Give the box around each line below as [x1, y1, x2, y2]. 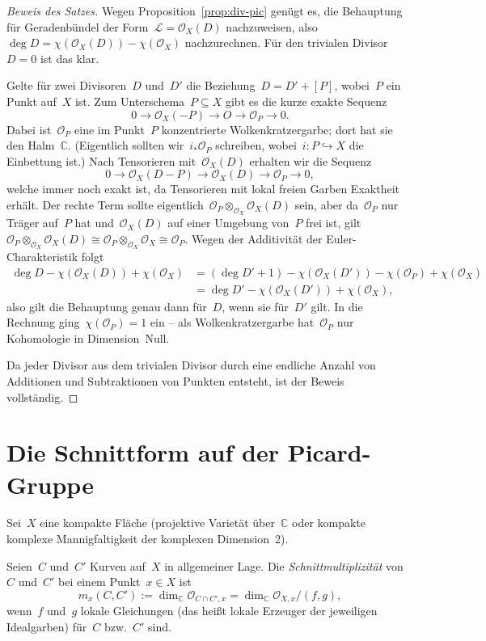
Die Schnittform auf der [6, 436, 279, 469]
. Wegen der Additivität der [184, 230, 323, 247]
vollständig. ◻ [6, 388, 78, 405]
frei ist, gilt [306, 214, 361, 231]
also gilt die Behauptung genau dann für [6, 297, 207, 314]
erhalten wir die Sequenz [249, 152, 372, 169]
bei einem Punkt [58, 573, 141, 590]
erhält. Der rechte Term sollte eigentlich [6, 196, 204, 213]
